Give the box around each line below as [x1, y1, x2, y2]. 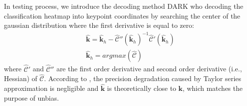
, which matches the [182, 83, 243, 93]
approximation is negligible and [4, 83, 99, 93]
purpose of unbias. [4, 92, 59, 103]
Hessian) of [4, 73, 37, 84]
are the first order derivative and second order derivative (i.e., [56, 64, 242, 74]
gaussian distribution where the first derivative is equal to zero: [4, 20, 194, 30]
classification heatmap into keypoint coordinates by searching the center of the [4, 10, 241, 21]
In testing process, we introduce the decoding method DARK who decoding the [4, 1, 244, 11]
